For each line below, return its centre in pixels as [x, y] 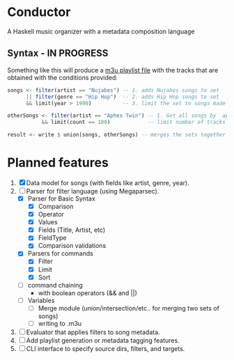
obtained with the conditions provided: [63, 77]
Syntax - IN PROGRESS [58, 53]
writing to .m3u [60, 323]
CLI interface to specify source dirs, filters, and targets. [106, 348]
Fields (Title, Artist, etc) [72, 230]
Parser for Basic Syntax [61, 198]
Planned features [58, 163]
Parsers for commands [61, 253]
